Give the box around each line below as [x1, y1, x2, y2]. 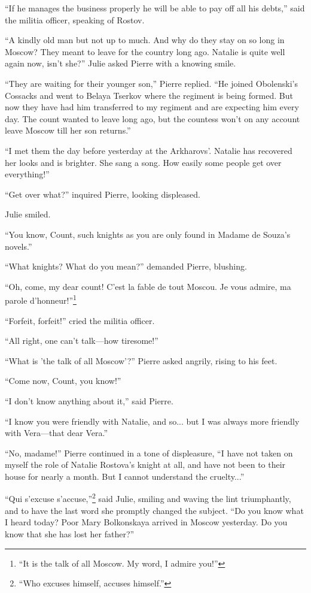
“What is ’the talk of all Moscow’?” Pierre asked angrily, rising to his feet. [5, 354, 278, 367]
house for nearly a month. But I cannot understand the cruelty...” [5, 470, 245, 482]
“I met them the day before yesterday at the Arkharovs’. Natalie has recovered [5, 144, 292, 156]
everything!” [5, 168, 50, 180]
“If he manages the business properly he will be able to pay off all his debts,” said [5, 2, 305, 14]
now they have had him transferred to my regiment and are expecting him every [5, 101, 299, 113]
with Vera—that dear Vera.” [5, 426, 108, 439]
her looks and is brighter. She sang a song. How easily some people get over [5, 156, 282, 168]
